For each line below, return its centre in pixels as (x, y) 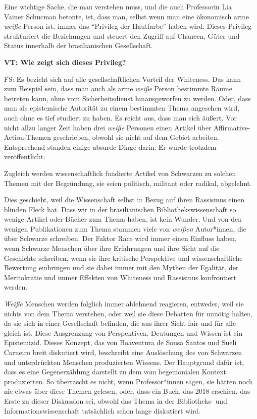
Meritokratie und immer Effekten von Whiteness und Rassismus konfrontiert (120, 277)
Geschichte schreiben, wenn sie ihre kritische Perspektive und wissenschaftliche (123, 258)
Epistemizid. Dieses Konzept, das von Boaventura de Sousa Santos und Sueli (120, 342)
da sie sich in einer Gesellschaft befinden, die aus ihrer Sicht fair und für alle (120, 323)
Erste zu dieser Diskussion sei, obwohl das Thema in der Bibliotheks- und (116, 400)
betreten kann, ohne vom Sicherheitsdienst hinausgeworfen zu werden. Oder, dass (128, 98)
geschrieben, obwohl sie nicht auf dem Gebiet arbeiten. (136, 137)
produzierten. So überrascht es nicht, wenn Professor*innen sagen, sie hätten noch (128, 381)
